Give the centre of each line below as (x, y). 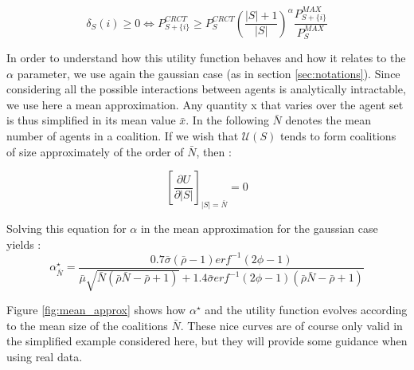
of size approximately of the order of (95, 151)
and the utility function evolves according (306, 310)
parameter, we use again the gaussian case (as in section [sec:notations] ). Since (209, 73)
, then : (214, 151)
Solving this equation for (66, 228)
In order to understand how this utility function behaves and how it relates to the (206, 58)
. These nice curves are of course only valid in (291, 325)
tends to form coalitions (338, 136)
